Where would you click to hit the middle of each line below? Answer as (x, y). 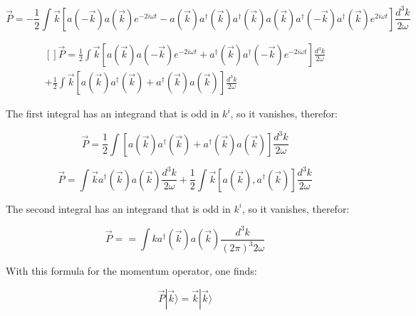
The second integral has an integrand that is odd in (118, 208)
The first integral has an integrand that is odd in (113, 114)
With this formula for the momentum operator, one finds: (131, 271)
